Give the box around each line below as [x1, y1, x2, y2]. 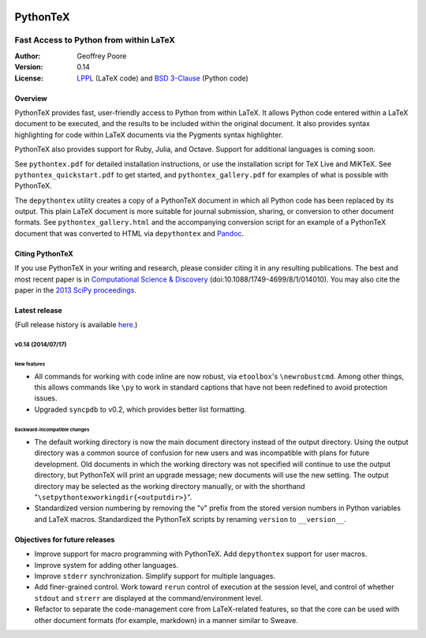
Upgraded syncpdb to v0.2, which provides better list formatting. [34, 405, 246, 414]
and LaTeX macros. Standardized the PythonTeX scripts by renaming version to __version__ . [34, 514, 346, 524]
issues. [34, 394, 58, 403]
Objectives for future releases [14, 535, 115, 544]
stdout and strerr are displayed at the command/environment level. [34, 593, 263, 603]
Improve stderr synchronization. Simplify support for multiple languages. [34, 571, 276, 580]
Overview [14, 93, 47, 103]
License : [14, 73, 43, 83]
